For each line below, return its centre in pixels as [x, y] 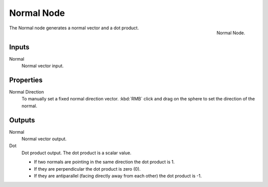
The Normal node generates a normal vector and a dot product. [74, 28]
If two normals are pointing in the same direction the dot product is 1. [104, 162]
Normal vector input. [43, 66]
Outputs [22, 120]
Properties [26, 80]
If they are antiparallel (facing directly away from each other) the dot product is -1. [118, 176]
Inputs [19, 47]
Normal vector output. [44, 139]
